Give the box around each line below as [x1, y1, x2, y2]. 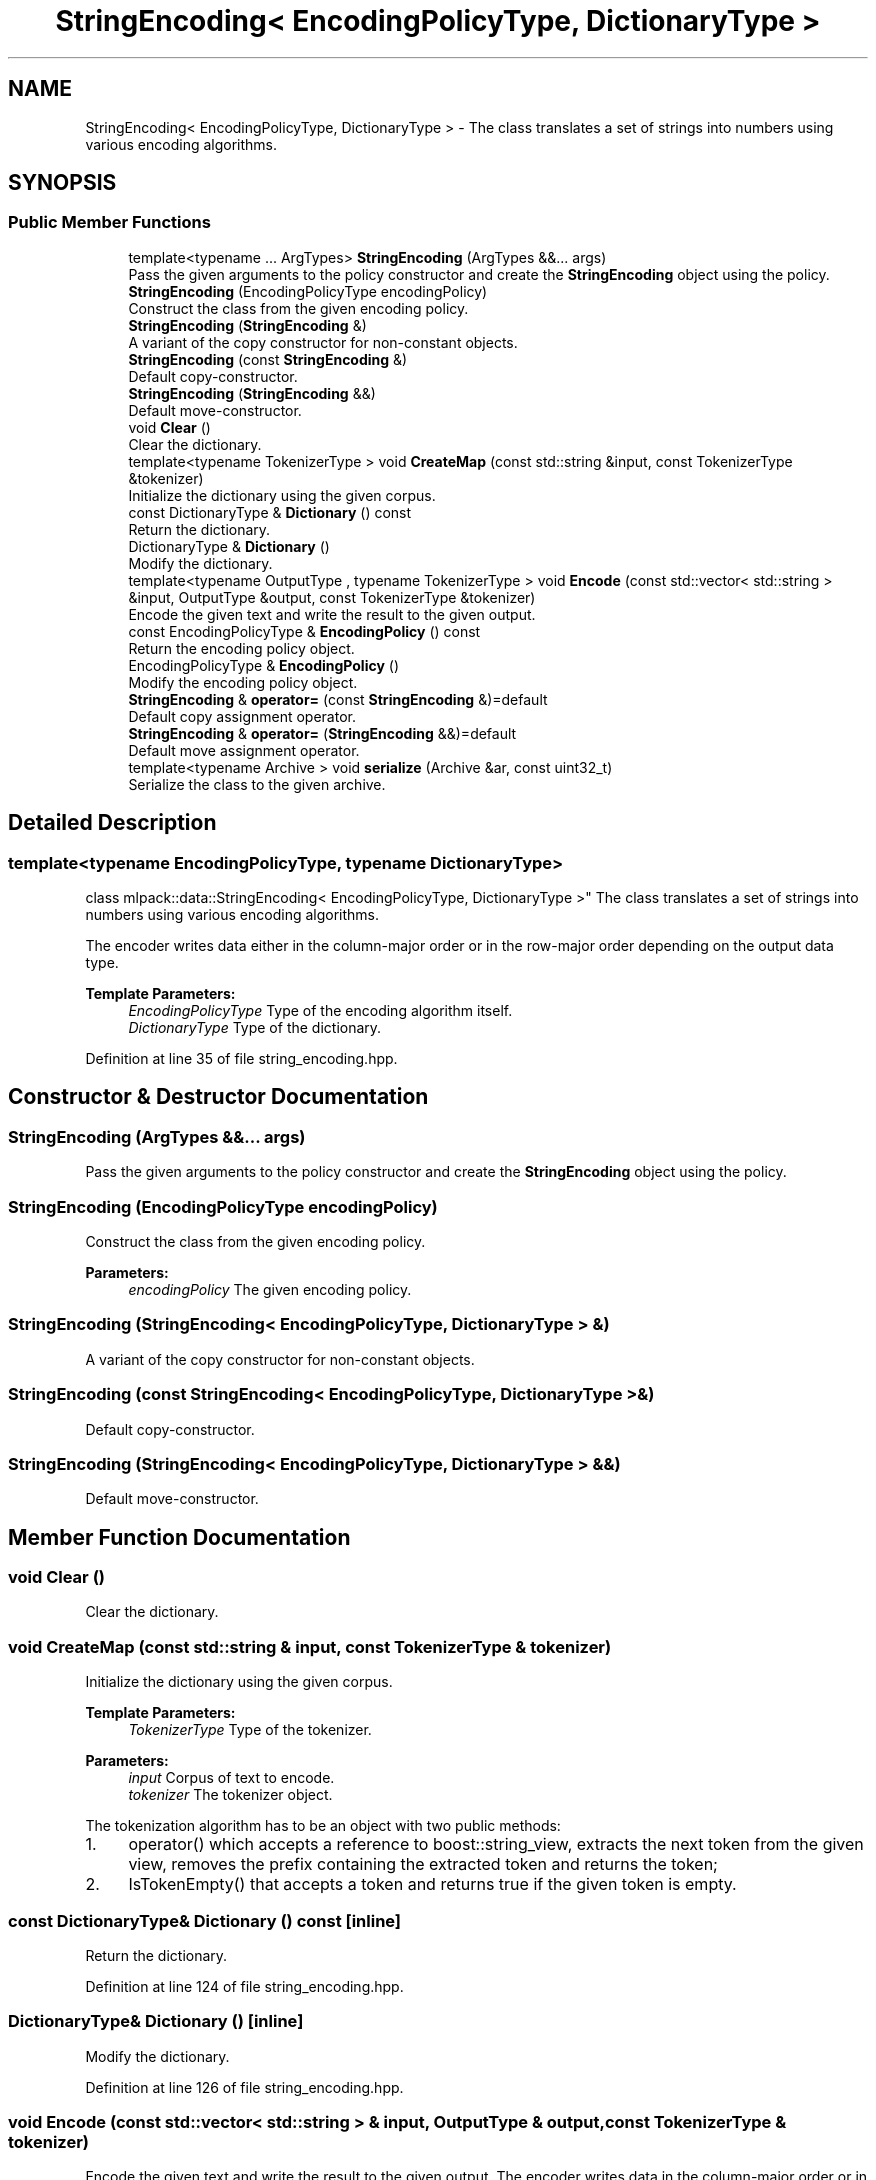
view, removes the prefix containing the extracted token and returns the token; [128, 1854, 718, 1875]
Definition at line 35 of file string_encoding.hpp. [85, 1050, 398, 1068]
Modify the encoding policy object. [128, 673, 358, 691]
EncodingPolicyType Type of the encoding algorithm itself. [128, 1002, 513, 1020]
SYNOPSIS [8, 170, 117, 196]
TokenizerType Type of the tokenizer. [128, 1721, 372, 1739]
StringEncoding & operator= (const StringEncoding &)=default [128, 690, 548, 708]
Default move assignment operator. [128, 741, 360, 759]
